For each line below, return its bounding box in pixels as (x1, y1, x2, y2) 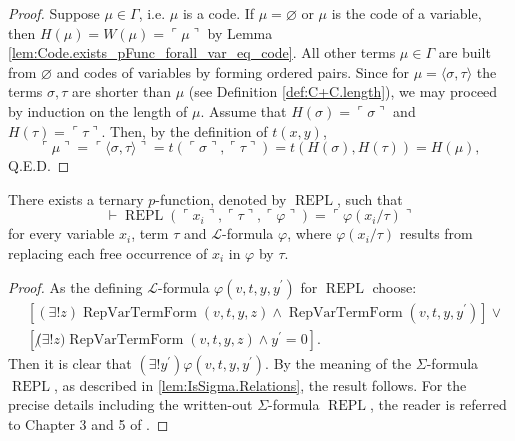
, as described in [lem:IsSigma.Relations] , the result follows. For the (53, 374, 467, 395)
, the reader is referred (369, 394, 507, 415)
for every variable (8, 223, 115, 244)
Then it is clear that (8, 352, 132, 373)
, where (287, 223, 332, 244)
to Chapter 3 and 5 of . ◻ (8, 413, 169, 434)
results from (399, 223, 473, 244)
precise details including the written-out (8, 394, 253, 415)
